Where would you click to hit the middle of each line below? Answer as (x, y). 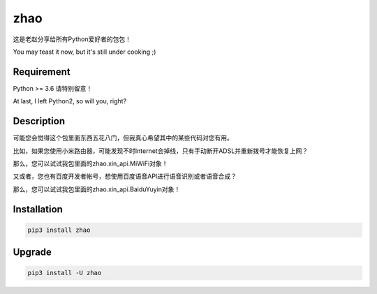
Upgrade (32, 252)
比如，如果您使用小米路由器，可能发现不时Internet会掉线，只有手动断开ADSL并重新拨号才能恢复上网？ (161, 151)
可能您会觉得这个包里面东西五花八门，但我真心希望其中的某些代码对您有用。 (123, 138)
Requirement (42, 72)
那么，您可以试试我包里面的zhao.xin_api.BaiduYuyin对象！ (97, 189)
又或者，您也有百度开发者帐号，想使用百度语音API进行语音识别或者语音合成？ (125, 176)
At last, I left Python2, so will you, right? (70, 101)
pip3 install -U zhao (65, 273)
